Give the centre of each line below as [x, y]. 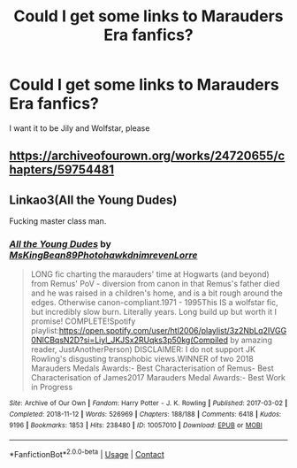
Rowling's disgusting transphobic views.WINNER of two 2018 [142, 359]
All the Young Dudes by [61, 244]
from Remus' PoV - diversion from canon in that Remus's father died [155, 284]
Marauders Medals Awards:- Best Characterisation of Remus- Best [152, 368]
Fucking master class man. [58, 221]
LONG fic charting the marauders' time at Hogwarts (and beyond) [150, 274]
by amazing [251, 340]
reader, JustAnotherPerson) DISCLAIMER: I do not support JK [143, 349]
